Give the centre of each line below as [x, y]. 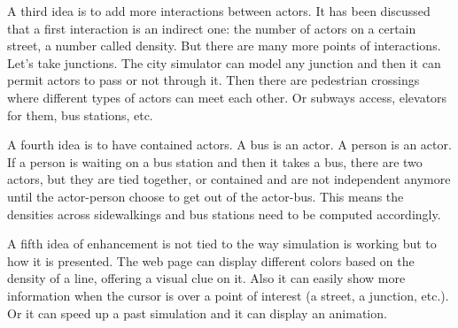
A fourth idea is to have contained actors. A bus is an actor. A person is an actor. [229, 145]
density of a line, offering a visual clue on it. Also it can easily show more [206, 278]
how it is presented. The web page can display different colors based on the [211, 260]
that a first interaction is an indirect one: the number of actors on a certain [212, 28]
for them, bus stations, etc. [80, 114]
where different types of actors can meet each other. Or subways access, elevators [227, 97]
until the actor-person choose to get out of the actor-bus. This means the [206, 196]
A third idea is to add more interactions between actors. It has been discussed [219, 11]
